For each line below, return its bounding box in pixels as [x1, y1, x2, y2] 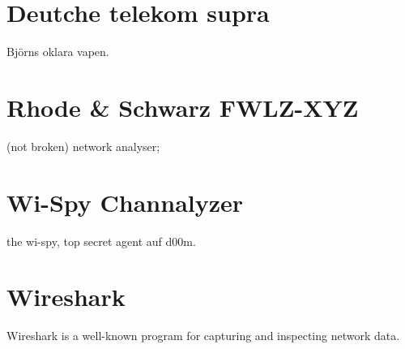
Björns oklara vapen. [6, 43, 109, 60]
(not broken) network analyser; [6, 137, 160, 154]
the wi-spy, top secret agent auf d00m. [6, 232, 196, 249]
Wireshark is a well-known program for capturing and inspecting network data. [6, 327, 400, 344]
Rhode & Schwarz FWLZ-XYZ [6, 90, 359, 123]
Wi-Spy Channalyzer [6, 185, 244, 218]
